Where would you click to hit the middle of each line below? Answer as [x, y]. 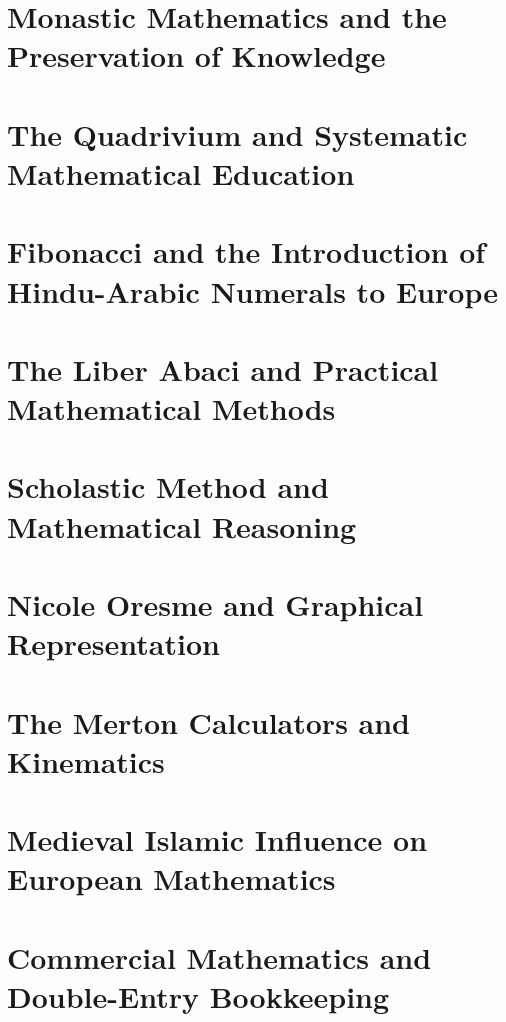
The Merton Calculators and [209, 721]
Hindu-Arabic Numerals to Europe [252, 290]
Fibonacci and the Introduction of [246, 251]
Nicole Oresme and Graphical [215, 604]
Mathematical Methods [171, 408]
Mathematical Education [181, 172]
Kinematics [86, 760]
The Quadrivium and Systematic [237, 133]
